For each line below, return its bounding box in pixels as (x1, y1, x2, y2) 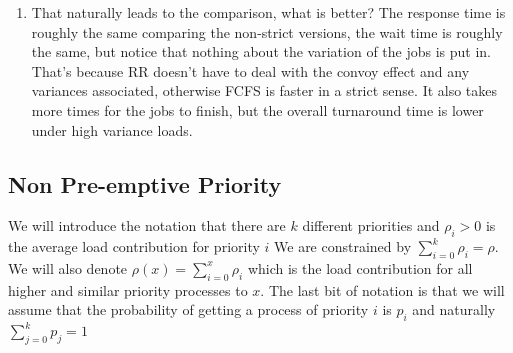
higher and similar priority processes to (8, 279, 248, 300)
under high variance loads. (31, 119, 193, 140)
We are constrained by (274, 236, 412, 257)
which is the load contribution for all (247, 257, 473, 278)
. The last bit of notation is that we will (260, 279, 505, 300)
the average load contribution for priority (8, 236, 260, 257)
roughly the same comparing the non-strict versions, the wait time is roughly (31, 21, 503, 42)
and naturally (412, 299, 496, 320)
